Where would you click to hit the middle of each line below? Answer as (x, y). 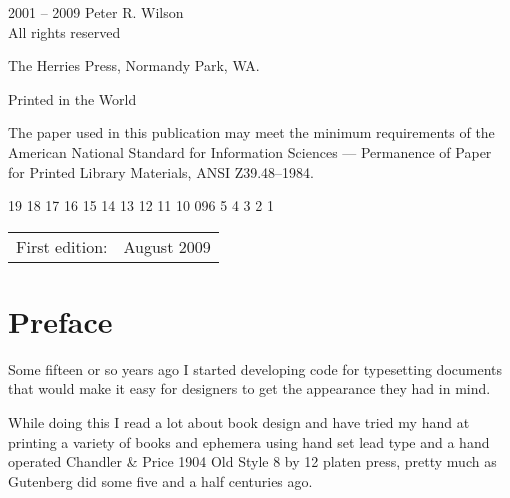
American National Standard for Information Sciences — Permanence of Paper (250, 151)
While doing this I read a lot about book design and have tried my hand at (239, 422)
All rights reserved (64, 31)
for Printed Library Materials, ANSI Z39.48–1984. (161, 171)
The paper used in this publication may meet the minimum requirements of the (251, 132)
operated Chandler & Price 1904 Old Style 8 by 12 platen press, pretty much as (252, 461)
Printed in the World (72, 98)
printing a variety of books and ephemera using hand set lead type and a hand (249, 441)
